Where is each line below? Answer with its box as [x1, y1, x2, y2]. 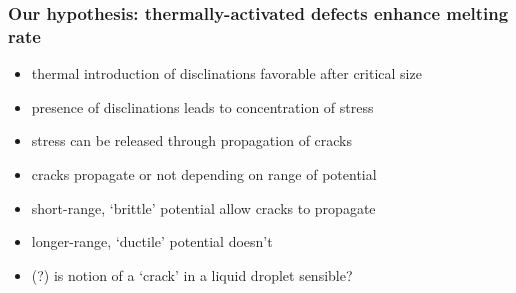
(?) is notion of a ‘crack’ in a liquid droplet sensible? [31, 264, 353, 285]
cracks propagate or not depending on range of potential [31, 163, 377, 184]
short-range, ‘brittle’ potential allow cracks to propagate [31, 197, 376, 218]
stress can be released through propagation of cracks [31, 130, 353, 151]
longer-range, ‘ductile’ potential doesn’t [31, 231, 273, 252]
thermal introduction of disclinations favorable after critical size [31, 63, 422, 84]
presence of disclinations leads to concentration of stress [31, 96, 374, 117]
